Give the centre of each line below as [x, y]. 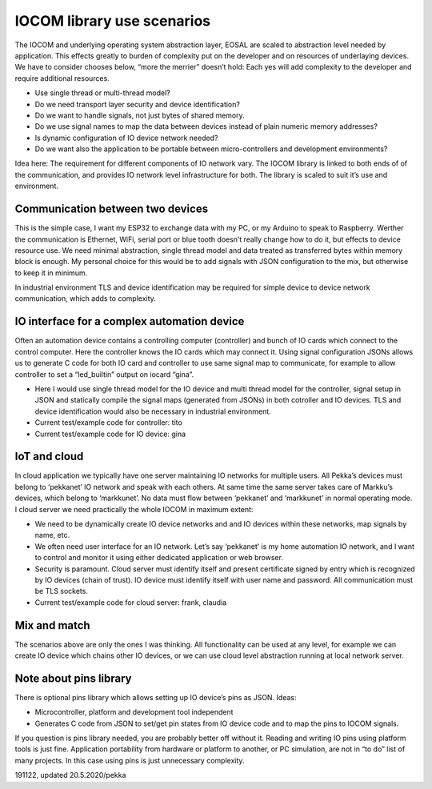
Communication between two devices [111, 209]
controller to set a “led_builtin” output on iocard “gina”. [104, 374]
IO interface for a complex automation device [130, 321]
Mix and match [53, 625]
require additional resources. [62, 78]
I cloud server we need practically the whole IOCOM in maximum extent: [134, 509]
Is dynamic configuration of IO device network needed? [126, 138]
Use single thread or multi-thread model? [103, 93]
